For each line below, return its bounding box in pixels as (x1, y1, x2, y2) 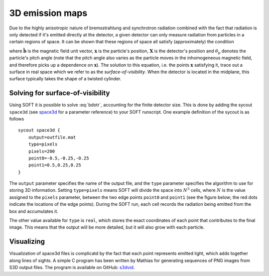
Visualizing (9, 237, 45, 246)
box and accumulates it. (9, 208, 58, 214)
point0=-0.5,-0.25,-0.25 (28, 155, 89, 161)
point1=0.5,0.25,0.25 (28, 162, 82, 168)
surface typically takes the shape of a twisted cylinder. (9, 76, 122, 82)
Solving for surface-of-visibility (9, 89, 110, 97)
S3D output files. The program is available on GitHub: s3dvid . (9, 265, 135, 271)
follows (9, 116, 24, 122)
